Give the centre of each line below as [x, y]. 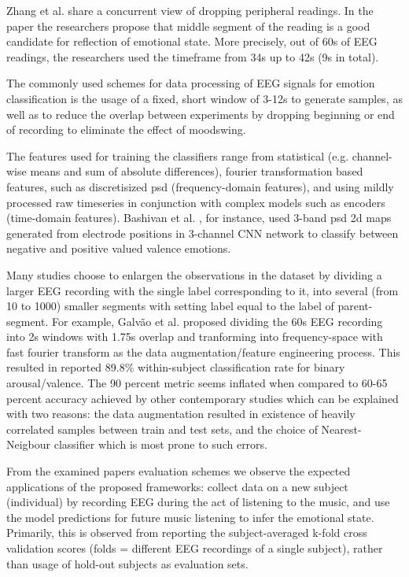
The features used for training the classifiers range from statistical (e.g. [178, 155]
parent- [355, 306]
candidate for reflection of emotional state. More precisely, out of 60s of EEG [192, 41]
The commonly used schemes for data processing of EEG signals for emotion [191, 83]
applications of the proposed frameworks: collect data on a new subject [177, 486]
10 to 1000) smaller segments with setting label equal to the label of [170, 306]
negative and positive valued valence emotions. [119, 248]
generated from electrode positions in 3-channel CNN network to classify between [203, 233]
